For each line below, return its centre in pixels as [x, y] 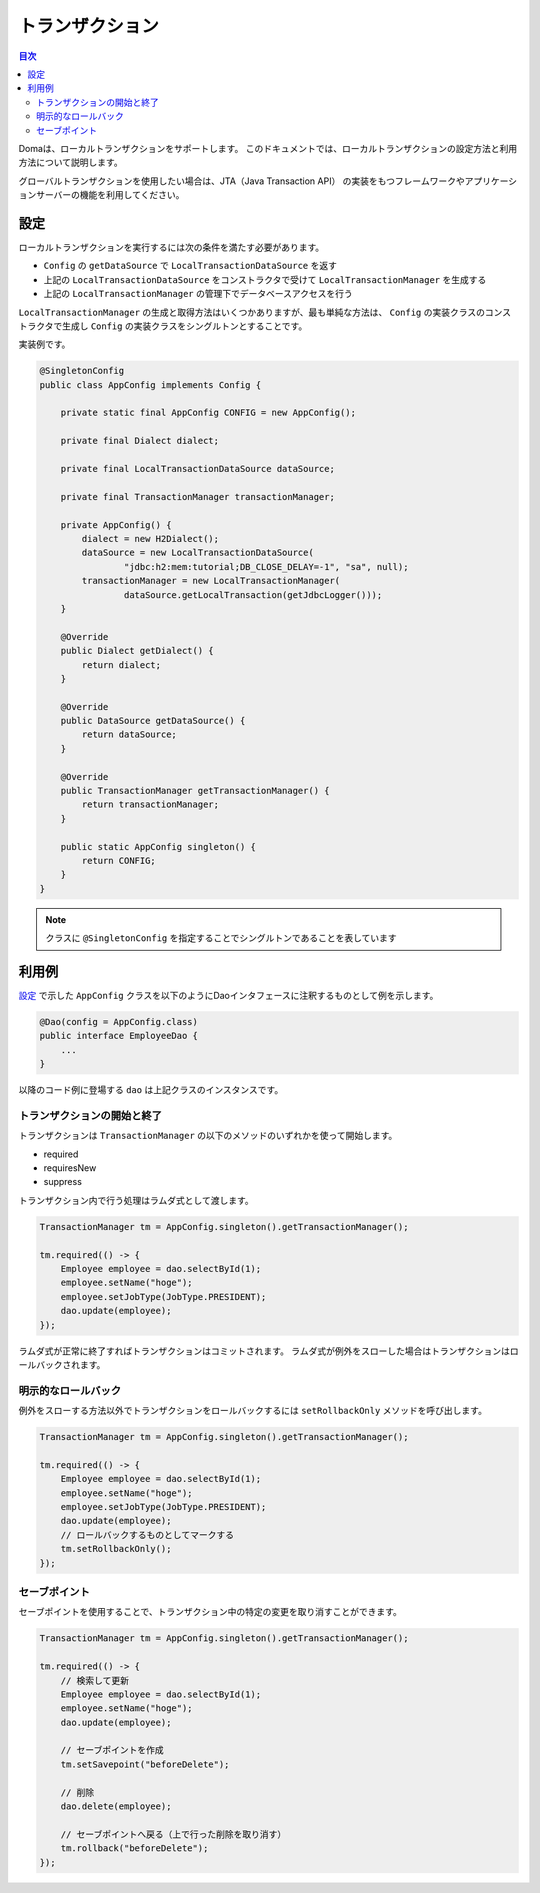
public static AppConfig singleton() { [158, 846]
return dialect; [121, 664]
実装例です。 [44, 344]
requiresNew [70, 1168]
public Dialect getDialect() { [137, 651]
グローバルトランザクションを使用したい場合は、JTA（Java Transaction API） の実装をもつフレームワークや [241, 181]
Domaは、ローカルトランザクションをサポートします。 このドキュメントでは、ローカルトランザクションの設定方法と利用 [268, 148]
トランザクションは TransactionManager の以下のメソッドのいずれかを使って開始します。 [208, 1136]
